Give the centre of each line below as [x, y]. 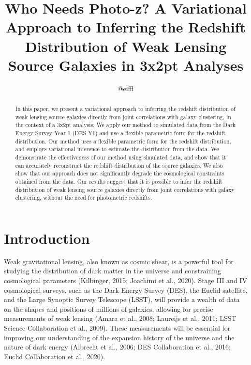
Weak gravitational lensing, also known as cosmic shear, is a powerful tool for [119, 261]
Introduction [47, 238]
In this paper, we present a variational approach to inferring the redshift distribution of [125, 109]
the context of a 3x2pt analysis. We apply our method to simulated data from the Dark [125, 125]
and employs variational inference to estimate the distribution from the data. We [117, 149]
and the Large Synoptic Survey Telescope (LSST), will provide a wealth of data [122, 299]
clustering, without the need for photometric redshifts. [84, 198]
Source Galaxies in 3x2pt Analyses [126, 65]
